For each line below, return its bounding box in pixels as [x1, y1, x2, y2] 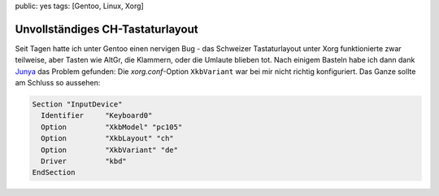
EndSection [32, 168, 76, 177]
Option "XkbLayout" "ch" [41, 134, 174, 143]
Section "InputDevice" [32, 100, 123, 109]
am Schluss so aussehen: [15, 78, 101, 88]
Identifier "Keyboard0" [41, 111, 153, 120]
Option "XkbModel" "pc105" [41, 122, 183, 132]
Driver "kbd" [41, 157, 128, 166]
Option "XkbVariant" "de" [41, 145, 179, 155]
